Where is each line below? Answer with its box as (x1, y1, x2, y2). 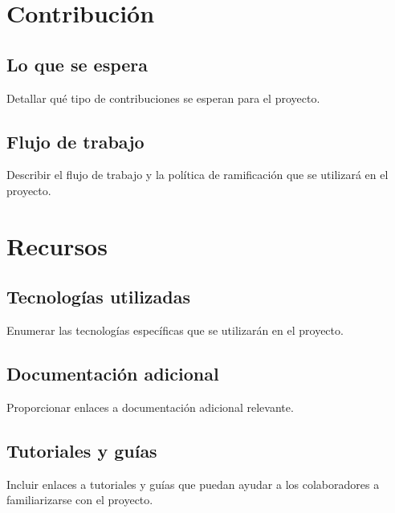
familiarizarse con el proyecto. (6, 491, 153, 508)
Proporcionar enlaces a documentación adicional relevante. (6, 398, 294, 415)
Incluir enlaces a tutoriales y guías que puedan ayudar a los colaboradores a (6, 475, 380, 492)
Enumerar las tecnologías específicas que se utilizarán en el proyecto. (6, 322, 344, 339)
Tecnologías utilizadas (6, 284, 191, 309)
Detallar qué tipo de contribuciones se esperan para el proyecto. (6, 89, 320, 106)
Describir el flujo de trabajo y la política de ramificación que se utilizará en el (6, 166, 389, 183)
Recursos (6, 229, 108, 262)
